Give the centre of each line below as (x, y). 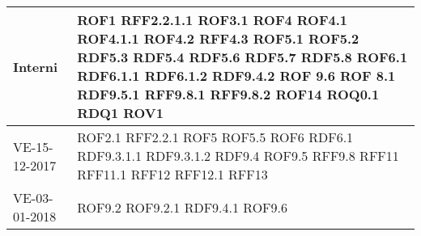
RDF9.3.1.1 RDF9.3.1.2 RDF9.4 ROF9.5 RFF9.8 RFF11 (238, 156)
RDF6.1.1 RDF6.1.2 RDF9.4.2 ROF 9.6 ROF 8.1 (236, 76)
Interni (36, 66)
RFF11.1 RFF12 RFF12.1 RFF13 (172, 174)
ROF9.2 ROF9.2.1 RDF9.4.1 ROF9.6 (182, 207)
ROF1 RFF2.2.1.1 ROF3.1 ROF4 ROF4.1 (213, 20)
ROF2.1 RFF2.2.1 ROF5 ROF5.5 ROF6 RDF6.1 (215, 137)
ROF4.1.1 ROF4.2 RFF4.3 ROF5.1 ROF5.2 (218, 38)
